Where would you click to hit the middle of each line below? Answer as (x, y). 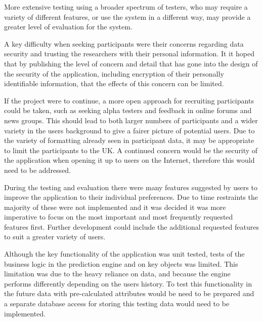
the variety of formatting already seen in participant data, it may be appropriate (129, 140)
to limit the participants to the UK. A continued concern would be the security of (131, 150)
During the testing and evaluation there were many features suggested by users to (131, 187)
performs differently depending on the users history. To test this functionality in (128, 283)
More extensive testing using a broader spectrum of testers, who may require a (126, 7)
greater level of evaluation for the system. (68, 27)
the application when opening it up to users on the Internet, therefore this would (129, 160)
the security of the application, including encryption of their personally (114, 73)
